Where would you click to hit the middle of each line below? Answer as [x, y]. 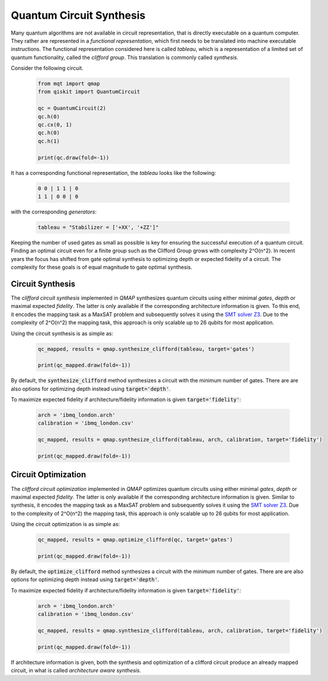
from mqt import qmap [69, 84]
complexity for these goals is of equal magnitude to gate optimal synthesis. [102, 267]
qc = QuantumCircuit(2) [72, 108]
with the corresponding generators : [54, 212]
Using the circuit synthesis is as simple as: [62, 333]
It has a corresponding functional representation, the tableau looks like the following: [114, 172]
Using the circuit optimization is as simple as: [65, 524]
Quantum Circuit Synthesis [78, 15]
